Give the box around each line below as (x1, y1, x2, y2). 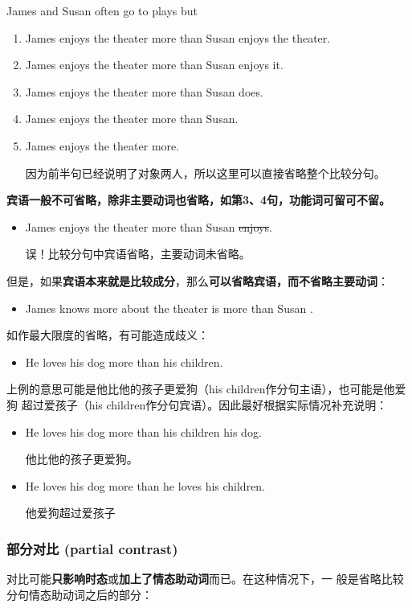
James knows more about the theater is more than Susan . (25, 299, 313, 316)
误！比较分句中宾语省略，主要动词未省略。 (25, 245, 251, 262)
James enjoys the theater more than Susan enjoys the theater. (25, 29, 331, 46)
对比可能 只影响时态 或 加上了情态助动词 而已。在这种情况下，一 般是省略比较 (6, 570, 404, 587)
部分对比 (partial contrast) (6, 538, 178, 558)
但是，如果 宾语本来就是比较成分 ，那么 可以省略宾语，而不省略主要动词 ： (6, 272, 389, 289)
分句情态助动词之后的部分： (6, 585, 153, 602)
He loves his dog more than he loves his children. (25, 477, 266, 494)
